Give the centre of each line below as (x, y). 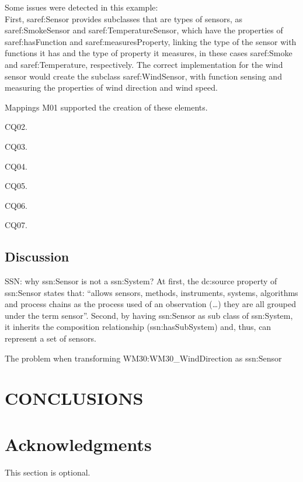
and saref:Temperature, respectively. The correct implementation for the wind (144, 64)
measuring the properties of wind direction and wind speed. (111, 87)
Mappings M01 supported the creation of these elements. (106, 107)
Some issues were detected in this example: (81, 7)
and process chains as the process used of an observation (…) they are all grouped (150, 304)
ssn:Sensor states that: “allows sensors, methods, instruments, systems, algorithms (151, 292)
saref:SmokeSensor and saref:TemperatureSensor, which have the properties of (144, 30)
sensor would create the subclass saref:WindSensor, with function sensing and (143, 76)
